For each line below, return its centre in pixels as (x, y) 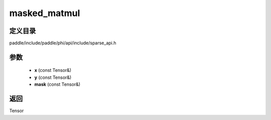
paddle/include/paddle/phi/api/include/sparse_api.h (63, 43)
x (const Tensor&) (53, 70)
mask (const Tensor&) (57, 84)
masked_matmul (45, 13)
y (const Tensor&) (53, 77)
